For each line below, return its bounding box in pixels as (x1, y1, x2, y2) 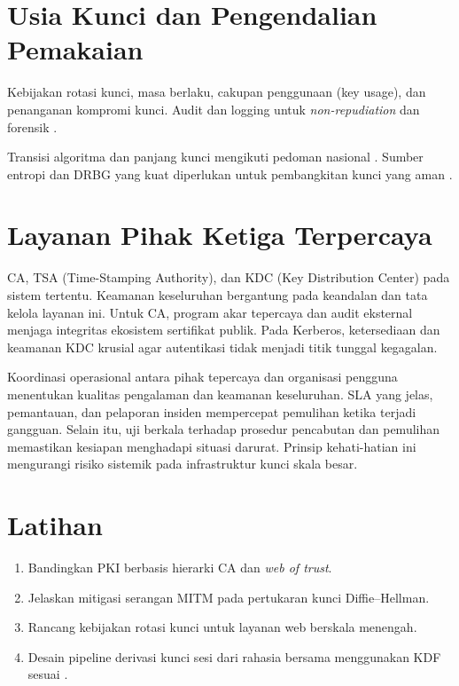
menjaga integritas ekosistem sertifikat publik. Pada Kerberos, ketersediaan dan (7, 320, 440, 339)
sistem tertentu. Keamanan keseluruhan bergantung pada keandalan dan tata (7, 286, 428, 304)
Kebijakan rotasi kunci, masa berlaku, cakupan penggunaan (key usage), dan (7, 83, 426, 101)
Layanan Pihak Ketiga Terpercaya (7, 217, 432, 253)
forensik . (7, 117, 58, 136)
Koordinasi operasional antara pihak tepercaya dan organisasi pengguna (7, 367, 398, 386)
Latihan (7, 507, 103, 543)
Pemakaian (7, 31, 144, 67)
